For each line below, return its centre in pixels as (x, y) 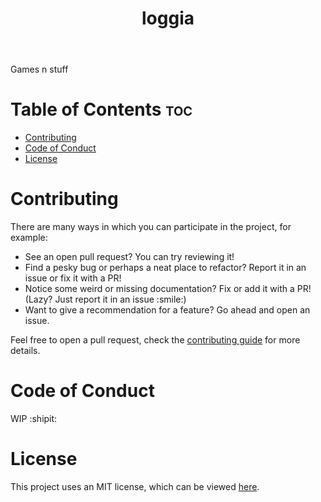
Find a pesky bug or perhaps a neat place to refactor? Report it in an (165, 268)
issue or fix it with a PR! (73, 278)
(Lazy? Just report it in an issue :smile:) (105, 299)
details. (25, 351)
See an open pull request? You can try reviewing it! (129, 257)
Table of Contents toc (101, 109)
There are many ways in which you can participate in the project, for (151, 227)
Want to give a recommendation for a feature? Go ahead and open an (167, 310)
